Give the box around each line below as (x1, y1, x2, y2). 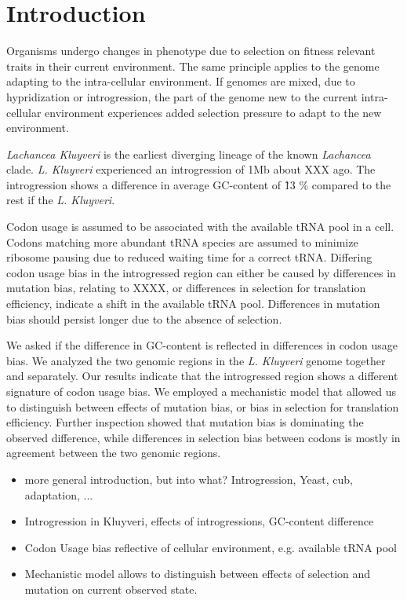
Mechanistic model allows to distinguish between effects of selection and (24, 565, 371, 582)
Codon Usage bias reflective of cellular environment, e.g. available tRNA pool (24, 539, 397, 555)
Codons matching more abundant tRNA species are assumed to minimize (6, 233, 358, 250)
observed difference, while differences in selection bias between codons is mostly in (6, 429, 401, 445)
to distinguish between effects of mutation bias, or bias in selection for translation (6, 398, 399, 415)
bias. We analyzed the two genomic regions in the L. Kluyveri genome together (6, 352, 386, 368)
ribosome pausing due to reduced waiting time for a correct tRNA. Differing (6, 249, 372, 265)
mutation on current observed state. (24, 580, 198, 597)
